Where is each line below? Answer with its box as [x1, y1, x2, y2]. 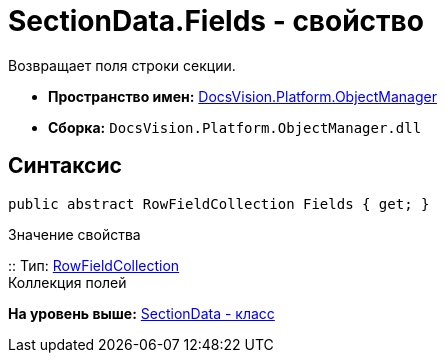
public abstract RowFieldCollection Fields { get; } [8, 195, 430, 212]
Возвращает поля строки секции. [8, 56, 236, 74]
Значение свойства [8, 225, 141, 243]
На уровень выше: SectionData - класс [8, 304, 275, 322]
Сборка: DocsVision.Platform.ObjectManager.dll [48, 118, 422, 136]
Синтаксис [8, 153, 122, 179]
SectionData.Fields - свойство [8, 4, 424, 38]
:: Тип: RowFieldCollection [8, 256, 180, 274]
